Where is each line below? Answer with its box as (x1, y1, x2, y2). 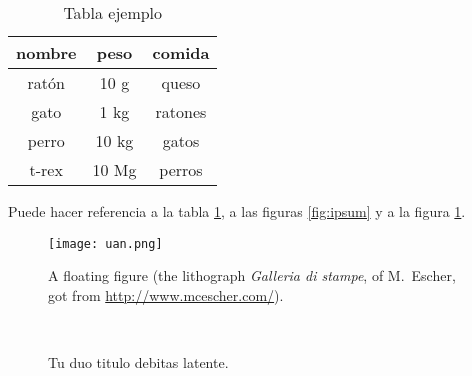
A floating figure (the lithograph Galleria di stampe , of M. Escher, (48, 265, 456, 286)
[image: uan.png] (48, 236, 163, 251)
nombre (16, 41, 77, 64)
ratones (155, 100, 207, 123)
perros (159, 158, 203, 181)
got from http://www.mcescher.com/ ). (48, 284, 284, 305)
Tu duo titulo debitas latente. (48, 352, 229, 373)
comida (152, 41, 210, 64)
